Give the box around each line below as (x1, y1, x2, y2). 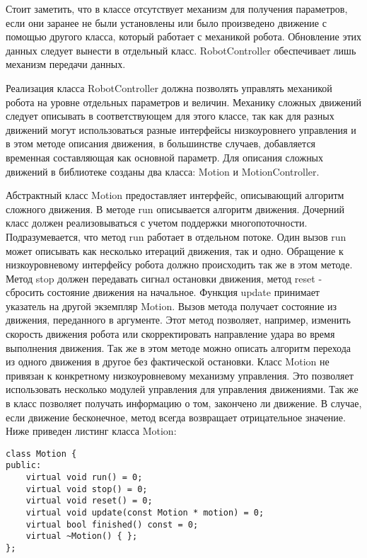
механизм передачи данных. (6, 57, 126, 72)
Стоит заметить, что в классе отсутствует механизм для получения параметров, (6, 1, 348, 16)
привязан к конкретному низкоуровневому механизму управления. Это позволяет (6, 368, 354, 382)
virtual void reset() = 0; (25, 496, 153, 506)
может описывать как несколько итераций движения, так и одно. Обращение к (6, 243, 344, 258)
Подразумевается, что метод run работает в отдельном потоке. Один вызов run (6, 229, 346, 244)
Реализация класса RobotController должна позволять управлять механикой (6, 80, 332, 95)
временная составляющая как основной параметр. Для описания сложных (6, 149, 324, 164)
